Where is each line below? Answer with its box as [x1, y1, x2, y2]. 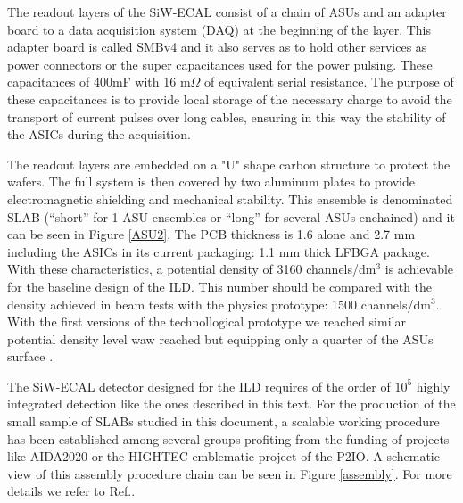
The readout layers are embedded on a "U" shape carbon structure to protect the [7, 154, 451, 173]
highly [416, 376, 451, 395]
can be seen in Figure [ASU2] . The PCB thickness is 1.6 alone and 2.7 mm [7, 225, 416, 243]
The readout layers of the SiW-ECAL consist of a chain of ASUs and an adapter [7, 3, 447, 21]
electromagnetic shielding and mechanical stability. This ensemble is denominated [7, 189, 453, 208]
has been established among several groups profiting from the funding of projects [7, 429, 450, 448]
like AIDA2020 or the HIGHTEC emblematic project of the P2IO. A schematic [7, 447, 440, 466]
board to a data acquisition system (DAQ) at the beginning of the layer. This [7, 20, 432, 38]
